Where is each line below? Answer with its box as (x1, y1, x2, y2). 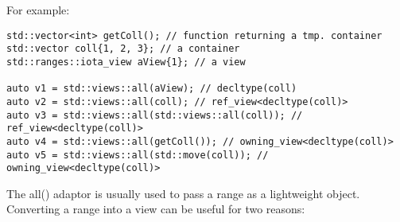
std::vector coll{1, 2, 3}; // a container (6, 43, 240, 55)
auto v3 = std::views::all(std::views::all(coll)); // (6, 109, 303, 121)
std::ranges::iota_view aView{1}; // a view (6, 56, 246, 68)
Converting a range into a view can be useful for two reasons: (6, 201, 305, 217)
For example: (6, 2, 70, 18)
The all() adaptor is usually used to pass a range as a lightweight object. (6, 185, 360, 201)
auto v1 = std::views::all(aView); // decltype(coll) (6, 83, 297, 95)
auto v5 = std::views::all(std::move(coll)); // (6, 149, 269, 161)
